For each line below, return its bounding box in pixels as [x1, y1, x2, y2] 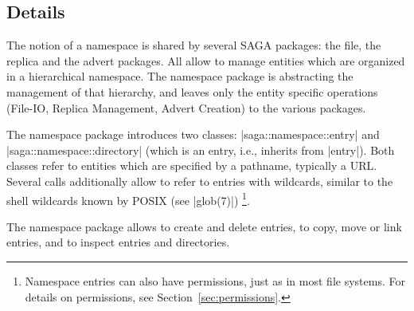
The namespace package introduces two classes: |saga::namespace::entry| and [6, 126, 380, 143]
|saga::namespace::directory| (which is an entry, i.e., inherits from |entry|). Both [6, 141, 395, 158]
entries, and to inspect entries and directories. [6, 234, 230, 250]
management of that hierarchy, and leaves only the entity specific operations [6, 83, 378, 100]
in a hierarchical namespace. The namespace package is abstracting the [6, 68, 353, 85]
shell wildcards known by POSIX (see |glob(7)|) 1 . [6, 189, 250, 208]
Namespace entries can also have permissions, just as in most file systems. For [25, 272, 405, 289]
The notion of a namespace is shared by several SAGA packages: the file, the [6, 37, 381, 53]
